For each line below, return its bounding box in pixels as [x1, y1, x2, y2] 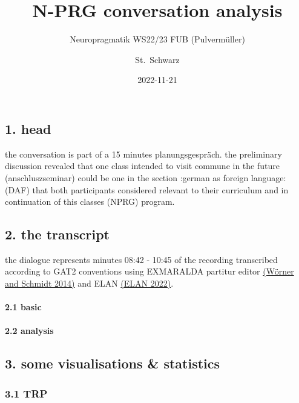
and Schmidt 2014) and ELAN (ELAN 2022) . [5, 277, 174, 290]
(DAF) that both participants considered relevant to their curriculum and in [5, 183, 289, 196]
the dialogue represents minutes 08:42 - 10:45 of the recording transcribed [5, 253, 278, 265]
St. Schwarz [135, 53, 180, 65]
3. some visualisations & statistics [5, 354, 220, 373]
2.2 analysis [5, 324, 54, 337]
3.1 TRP [5, 385, 48, 401]
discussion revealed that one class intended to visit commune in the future [5, 159, 280, 172]
